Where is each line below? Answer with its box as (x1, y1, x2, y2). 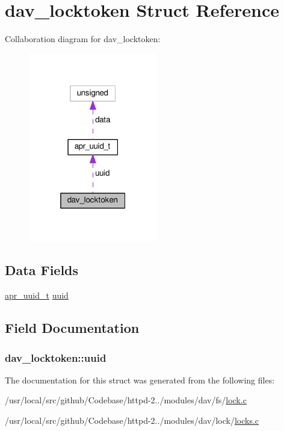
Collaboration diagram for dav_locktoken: (5, 33, 161, 45)
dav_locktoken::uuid (5, 350, 106, 365)
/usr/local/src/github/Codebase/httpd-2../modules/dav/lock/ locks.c (5, 414, 259, 426)
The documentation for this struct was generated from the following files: (5, 373, 275, 386)
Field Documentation (5, 318, 140, 337)
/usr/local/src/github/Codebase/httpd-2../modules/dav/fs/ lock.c (5, 394, 247, 406)
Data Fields (5, 261, 79, 279)
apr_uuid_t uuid (5, 289, 69, 302)
